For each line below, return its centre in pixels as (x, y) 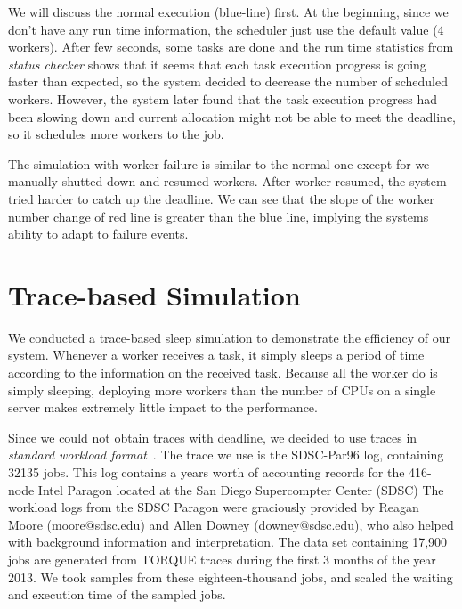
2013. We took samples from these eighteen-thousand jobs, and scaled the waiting (231, 577)
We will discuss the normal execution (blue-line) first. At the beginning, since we (228, 12)
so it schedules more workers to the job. (116, 134)
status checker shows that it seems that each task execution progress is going (217, 64)
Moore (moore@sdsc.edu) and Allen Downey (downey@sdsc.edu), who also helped (231, 524)
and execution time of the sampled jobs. (117, 594)
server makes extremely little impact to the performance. (163, 407)
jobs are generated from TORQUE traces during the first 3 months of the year (222, 559)
